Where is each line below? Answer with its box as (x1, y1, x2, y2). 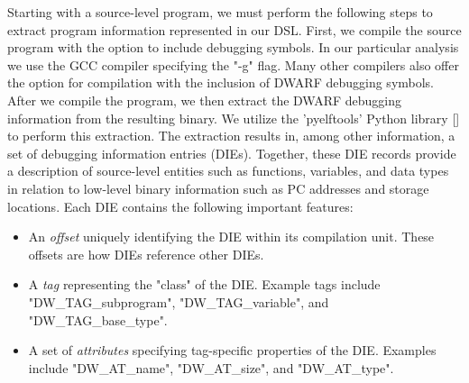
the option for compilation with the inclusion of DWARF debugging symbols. (7, 73, 435, 92)
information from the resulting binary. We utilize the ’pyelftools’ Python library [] (7, 108, 460, 127)
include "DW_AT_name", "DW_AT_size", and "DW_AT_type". (28, 358, 394, 377)
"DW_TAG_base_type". (28, 310, 168, 329)
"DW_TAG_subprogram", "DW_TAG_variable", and (28, 292, 329, 311)
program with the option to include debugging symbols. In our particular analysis (7, 38, 459, 57)
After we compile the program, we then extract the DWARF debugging (7, 90, 402, 109)
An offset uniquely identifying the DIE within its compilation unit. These (28, 227, 435, 246)
